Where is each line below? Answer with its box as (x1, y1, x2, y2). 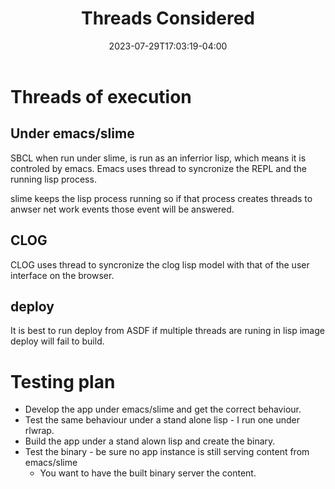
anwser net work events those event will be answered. (10, 203, 235, 215)
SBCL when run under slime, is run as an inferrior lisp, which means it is (10, 152, 307, 164)
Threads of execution (10, 85, 192, 108)
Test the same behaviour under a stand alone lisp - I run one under (24, 414, 301, 426)
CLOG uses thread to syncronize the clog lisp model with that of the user (10, 258, 310, 271)
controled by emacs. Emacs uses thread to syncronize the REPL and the (10, 162, 307, 174)
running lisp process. (10, 173, 97, 185)
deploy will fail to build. (10, 335, 105, 347)
